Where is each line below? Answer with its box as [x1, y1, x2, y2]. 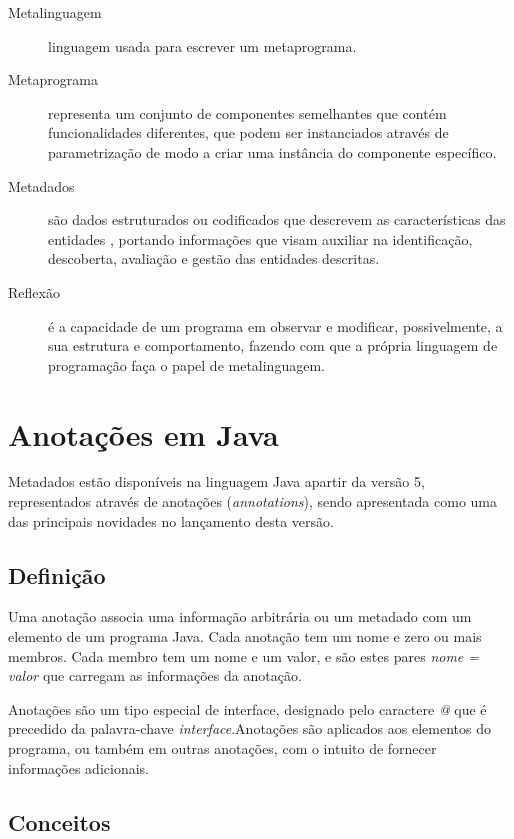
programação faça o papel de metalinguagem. [48, 354, 325, 375]
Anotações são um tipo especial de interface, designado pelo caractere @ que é [8, 698, 487, 719]
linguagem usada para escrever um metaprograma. [48, 35, 357, 56]
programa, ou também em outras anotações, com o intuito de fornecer [8, 737, 437, 758]
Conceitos [8, 806, 111, 837]
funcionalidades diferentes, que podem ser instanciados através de [48, 122, 449, 143]
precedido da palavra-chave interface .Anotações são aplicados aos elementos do [8, 718, 491, 739]
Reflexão [8, 281, 60, 302]
